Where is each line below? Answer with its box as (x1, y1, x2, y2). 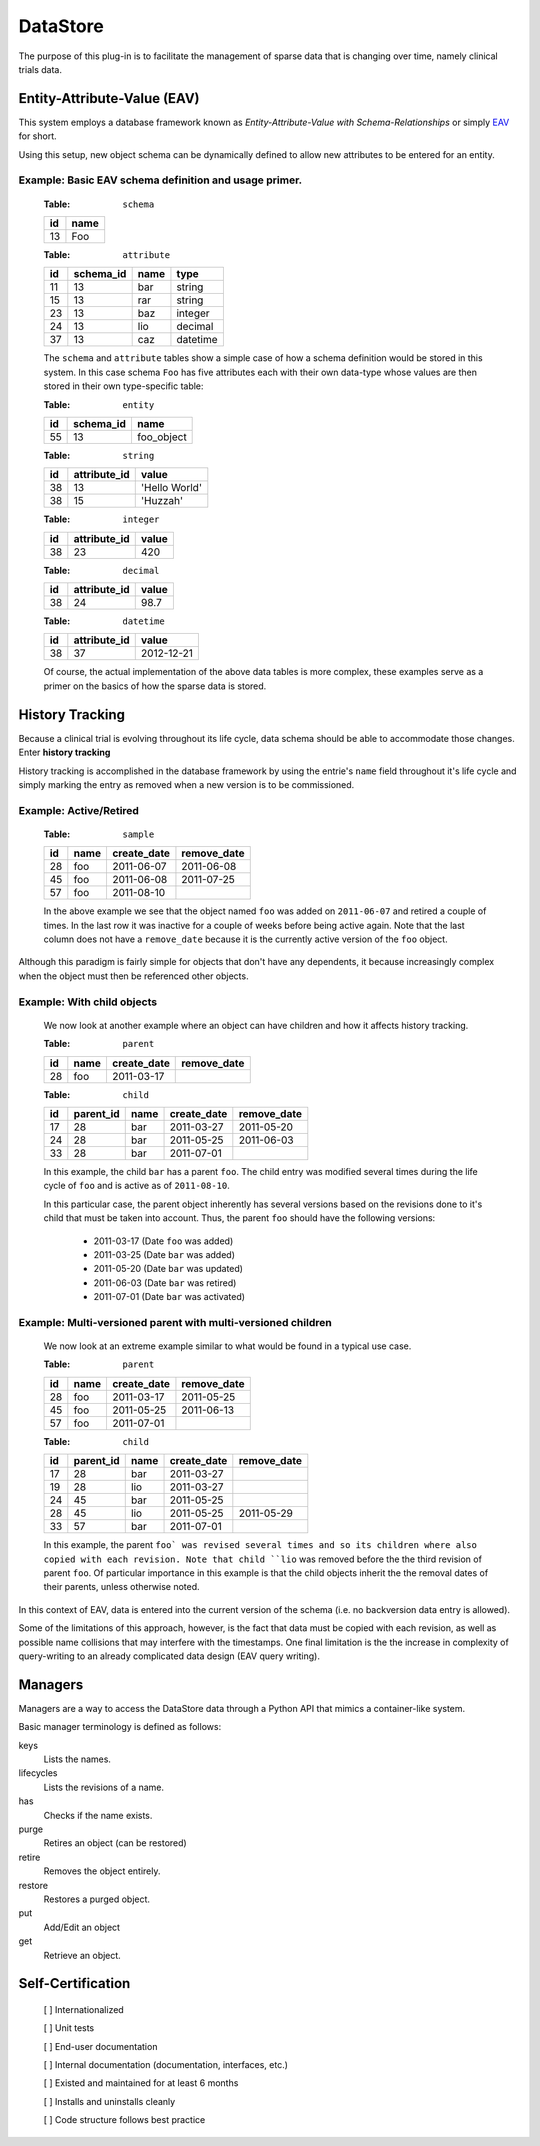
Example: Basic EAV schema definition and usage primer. (18, 173, 303, 187)
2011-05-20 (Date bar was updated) (93, 1263, 244, 1275)
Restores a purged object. (43, 1893, 150, 1905)
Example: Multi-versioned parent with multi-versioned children (18, 1315, 332, 1329)
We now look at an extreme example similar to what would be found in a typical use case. (43, 1340, 412, 1352)
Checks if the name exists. (43, 1809, 153, 1821)
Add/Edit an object (43, 1921, 120, 1933)
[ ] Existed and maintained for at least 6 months (43, 2077, 239, 2089)
